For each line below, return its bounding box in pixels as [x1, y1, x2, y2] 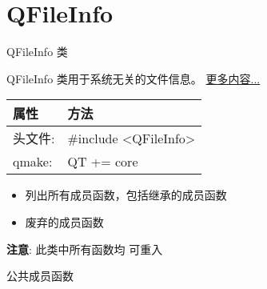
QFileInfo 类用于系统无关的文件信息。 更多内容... [6, 70, 261, 86]
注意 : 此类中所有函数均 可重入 [6, 240, 163, 257]
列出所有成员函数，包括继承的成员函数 [25, 187, 227, 203]
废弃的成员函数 [25, 213, 104, 230]
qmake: [13, 152, 53, 171]
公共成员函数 [6, 267, 74, 284]
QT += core [67, 152, 138, 171]
